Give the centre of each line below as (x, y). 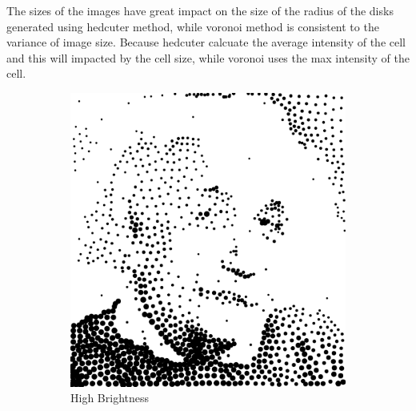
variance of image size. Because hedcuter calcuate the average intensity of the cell (206, 42)
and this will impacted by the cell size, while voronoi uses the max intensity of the (208, 57)
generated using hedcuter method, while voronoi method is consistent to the (193, 26)
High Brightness (110, 398)
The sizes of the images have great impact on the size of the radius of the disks (200, 10)
